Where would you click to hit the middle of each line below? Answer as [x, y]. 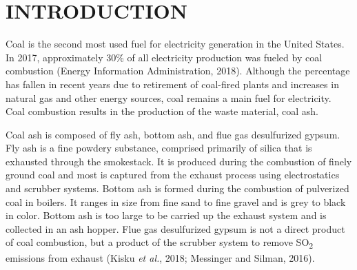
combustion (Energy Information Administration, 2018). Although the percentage [178, 71]
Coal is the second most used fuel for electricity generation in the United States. [175, 44]
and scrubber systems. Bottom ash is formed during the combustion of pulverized [177, 188]
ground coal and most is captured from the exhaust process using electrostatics [173, 175]
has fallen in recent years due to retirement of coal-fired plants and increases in [172, 84]
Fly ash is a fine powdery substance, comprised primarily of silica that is [159, 148]
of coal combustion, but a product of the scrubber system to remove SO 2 [160, 243]
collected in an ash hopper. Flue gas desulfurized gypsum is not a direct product [175, 228]
